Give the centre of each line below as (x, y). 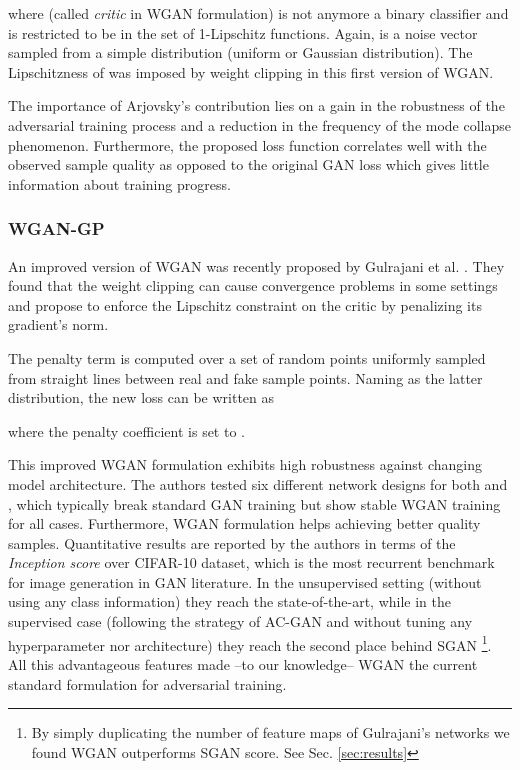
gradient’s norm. (58, 324)
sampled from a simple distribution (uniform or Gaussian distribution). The (240, 52)
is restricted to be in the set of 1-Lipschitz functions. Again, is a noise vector (243, 32)
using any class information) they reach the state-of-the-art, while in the (229, 601)
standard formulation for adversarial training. (147, 683)
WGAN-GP (56, 228)
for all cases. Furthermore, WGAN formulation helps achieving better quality (244, 523)
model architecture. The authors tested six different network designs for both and (258, 483)
